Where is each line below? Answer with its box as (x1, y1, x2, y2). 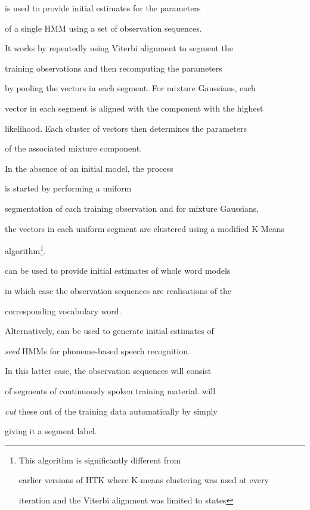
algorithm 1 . (5, 243, 46, 256)
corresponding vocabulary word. (5, 304, 122, 317)
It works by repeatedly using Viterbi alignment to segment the (5, 42, 233, 54)
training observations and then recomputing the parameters (5, 61, 222, 74)
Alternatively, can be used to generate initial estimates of (5, 324, 214, 337)
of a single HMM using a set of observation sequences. (5, 21, 202, 34)
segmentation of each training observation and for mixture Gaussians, (5, 202, 259, 214)
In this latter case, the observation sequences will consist (5, 364, 212, 377)
